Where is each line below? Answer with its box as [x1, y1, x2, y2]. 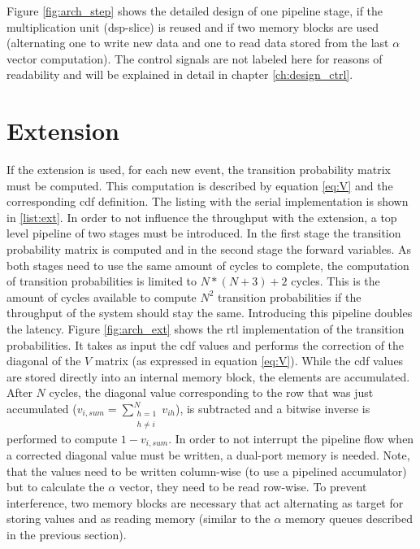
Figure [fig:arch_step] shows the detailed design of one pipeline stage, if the [6, 2, 383, 19]
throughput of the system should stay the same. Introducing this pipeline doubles [6, 304, 413, 321]
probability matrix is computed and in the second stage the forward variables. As [6, 241, 411, 258]
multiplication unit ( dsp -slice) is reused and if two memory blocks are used [6, 18, 379, 35]
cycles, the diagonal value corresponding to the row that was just [49, 384, 374, 401]
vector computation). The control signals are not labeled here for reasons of [6, 50, 383, 67]
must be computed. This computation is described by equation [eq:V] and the [6, 176, 393, 194]
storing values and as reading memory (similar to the [6, 510, 271, 527]
